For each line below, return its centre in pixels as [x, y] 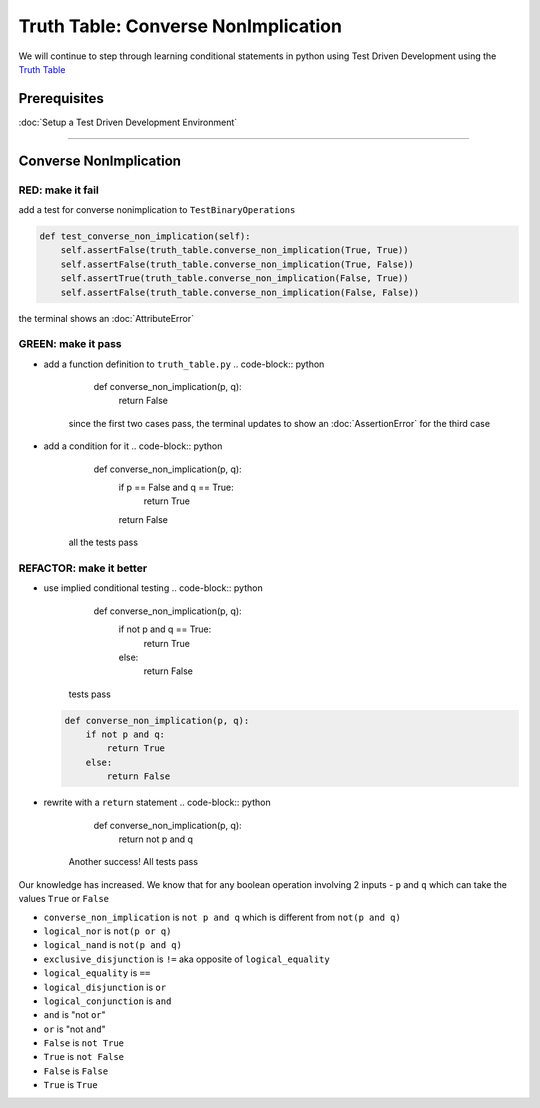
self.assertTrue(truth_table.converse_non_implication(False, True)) [234, 278]
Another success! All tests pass [133, 862]
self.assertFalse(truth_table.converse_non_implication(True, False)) [237, 264]
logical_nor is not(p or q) [107, 931]
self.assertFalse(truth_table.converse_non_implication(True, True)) [234, 250]
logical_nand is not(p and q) [112, 945]
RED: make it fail [58, 190]
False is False [76, 1071]
